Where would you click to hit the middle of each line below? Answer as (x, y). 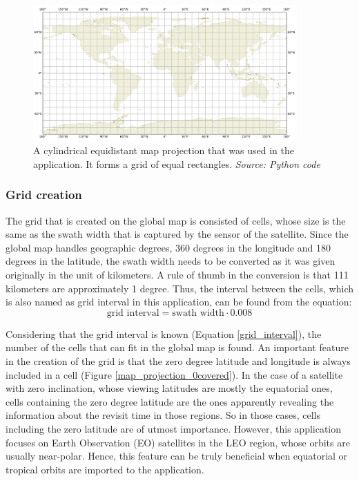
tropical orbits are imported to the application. (105, 469)
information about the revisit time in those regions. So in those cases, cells (163, 415)
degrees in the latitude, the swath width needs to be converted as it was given (171, 261)
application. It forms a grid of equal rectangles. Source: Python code (177, 163)
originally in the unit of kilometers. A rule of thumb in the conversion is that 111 (177, 275)
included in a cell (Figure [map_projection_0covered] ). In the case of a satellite (174, 374)
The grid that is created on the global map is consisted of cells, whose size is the (176, 220)
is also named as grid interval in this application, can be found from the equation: (179, 302)
